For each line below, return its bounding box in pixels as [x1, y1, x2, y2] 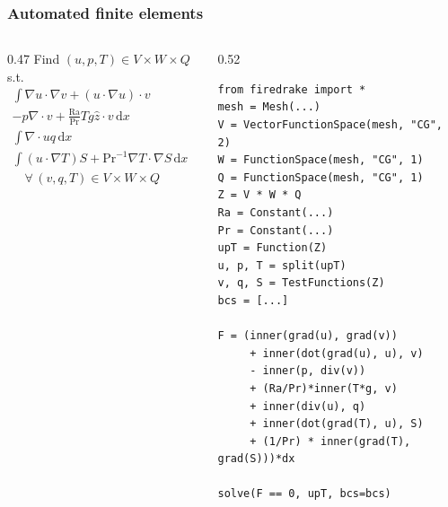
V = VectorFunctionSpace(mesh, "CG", [217, 118, 444, 131]
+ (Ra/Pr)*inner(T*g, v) [250, 381, 398, 395]
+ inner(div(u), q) [250, 399, 366, 413]
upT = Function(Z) [217, 241, 328, 255]
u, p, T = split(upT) [217, 258, 347, 272]
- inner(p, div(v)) [250, 364, 366, 378]
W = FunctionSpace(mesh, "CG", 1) [217, 153, 424, 167]
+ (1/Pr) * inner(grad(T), [250, 434, 411, 448]
